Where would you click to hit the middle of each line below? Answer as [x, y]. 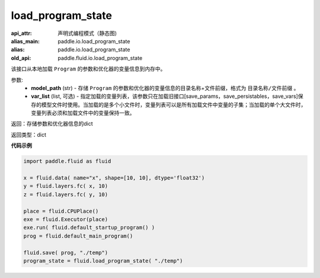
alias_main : [25, 41]
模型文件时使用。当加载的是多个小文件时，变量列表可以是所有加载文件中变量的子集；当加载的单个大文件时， [174, 104]
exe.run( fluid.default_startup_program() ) [89, 228]
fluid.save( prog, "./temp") [66, 253]
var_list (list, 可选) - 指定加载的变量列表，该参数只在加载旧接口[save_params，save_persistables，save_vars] [165, 96]
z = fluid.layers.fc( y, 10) [66, 194]
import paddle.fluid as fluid [67, 161]
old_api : [21, 58]
